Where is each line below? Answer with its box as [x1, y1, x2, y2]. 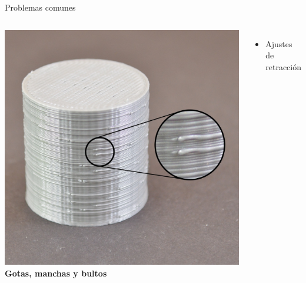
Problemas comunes [5, 1, 76, 13]
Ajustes [265, 37, 292, 50]
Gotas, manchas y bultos [5, 266, 107, 279]
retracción [265, 60, 301, 73]
